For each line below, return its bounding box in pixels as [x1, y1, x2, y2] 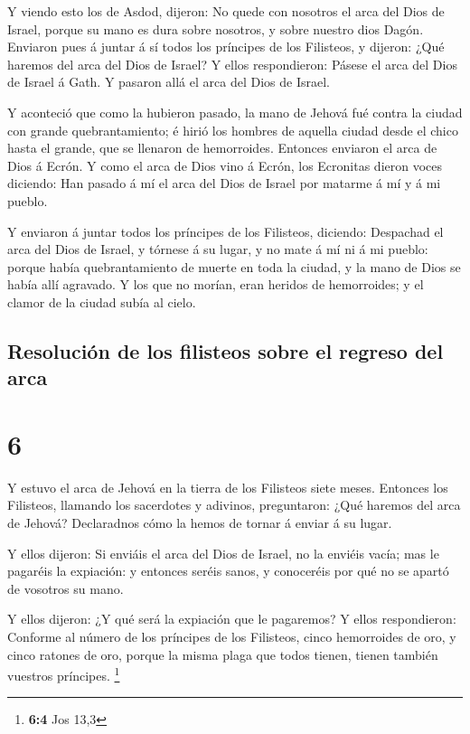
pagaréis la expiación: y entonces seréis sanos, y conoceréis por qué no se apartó [7, 561, 449, 580]
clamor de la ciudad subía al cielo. [7, 292, 196, 311]
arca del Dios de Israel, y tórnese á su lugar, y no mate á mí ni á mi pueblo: [7, 240, 428, 259]
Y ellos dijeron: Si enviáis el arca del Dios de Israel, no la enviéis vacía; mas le [7, 543, 439, 562]
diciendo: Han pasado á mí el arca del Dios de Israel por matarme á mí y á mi [7, 174, 441, 193]
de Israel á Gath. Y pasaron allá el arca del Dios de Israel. [7, 72, 330, 91]
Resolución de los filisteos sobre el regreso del [7, 336, 444, 364]
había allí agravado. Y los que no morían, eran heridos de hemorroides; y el [7, 275, 424, 294]
